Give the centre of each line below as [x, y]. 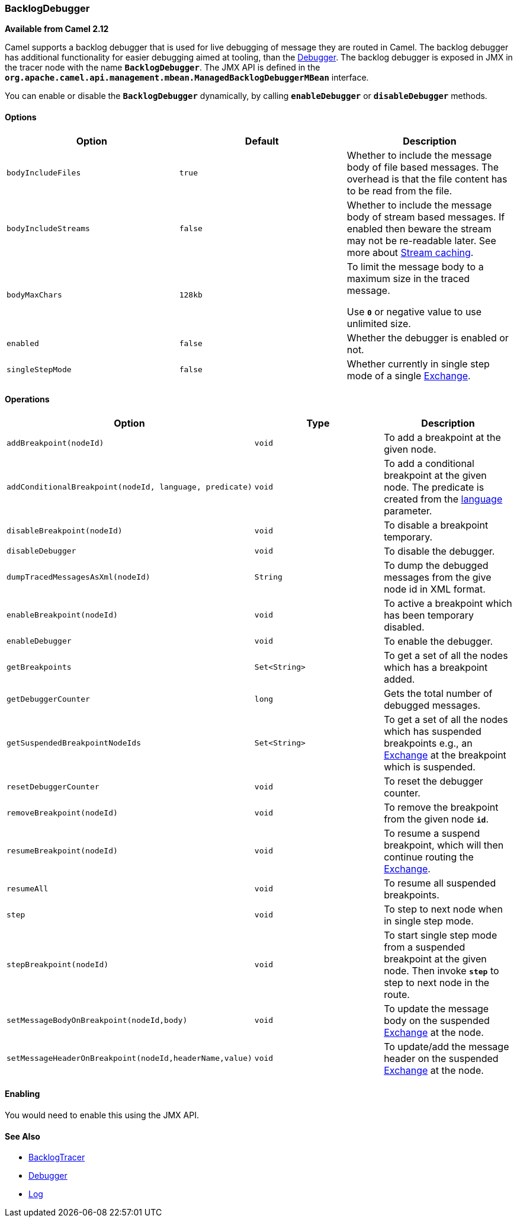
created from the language [443, 499]
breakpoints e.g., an [428, 743]
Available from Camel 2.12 [57, 29]
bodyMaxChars [34, 295]
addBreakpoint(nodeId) [55, 443]
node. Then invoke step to [441, 970]
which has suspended [433, 731]
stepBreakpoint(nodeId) [58, 965]
